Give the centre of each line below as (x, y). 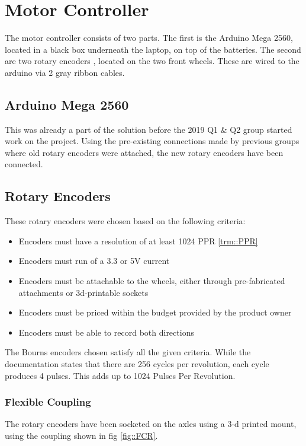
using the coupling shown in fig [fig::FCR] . (81, 436)
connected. (24, 164)
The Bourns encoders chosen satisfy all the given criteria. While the (128, 352)
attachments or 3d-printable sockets (83, 292)
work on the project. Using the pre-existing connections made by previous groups (152, 141)
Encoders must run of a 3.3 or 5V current (94, 261)
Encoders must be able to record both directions (106, 332)
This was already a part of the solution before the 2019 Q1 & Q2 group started (149, 129)
